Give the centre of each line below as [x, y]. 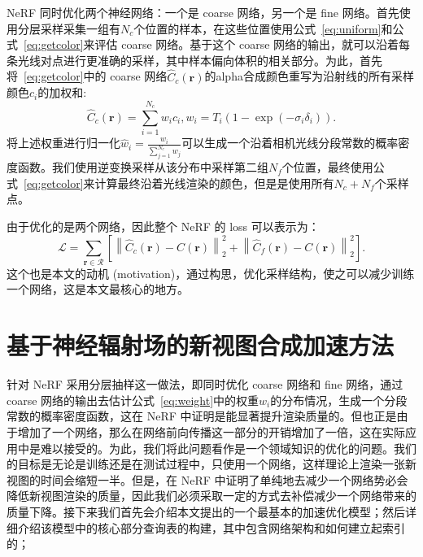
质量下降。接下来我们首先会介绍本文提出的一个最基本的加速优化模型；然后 [206, 511]
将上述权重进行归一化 [63, 143]
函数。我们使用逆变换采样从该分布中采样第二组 [143, 167]
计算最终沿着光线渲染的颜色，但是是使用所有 [214, 183]
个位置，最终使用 [327, 167]
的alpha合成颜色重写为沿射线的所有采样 [309, 76]
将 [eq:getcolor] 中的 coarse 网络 [87, 76]
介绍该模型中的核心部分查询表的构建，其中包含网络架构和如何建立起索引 [211, 527]
